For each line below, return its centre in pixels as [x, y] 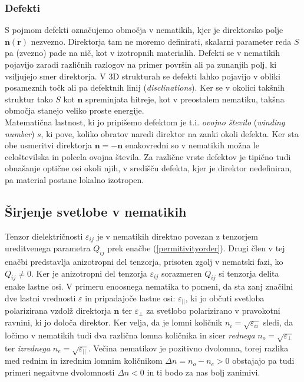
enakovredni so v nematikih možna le [192, 145]
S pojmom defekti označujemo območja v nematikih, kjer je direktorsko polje [144, 30]
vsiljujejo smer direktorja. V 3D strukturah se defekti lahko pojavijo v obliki [143, 76]
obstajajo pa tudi [263, 361]
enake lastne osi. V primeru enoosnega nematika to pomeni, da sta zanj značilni [149, 286]
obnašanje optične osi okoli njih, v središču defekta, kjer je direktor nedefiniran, [148, 168]
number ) [20, 133]
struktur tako [29, 99]
